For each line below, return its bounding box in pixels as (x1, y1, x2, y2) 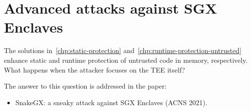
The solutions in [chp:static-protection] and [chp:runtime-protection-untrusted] (4, 45, 242, 55)
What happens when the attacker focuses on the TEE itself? (4, 64, 185, 74)
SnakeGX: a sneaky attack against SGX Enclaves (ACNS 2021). (15, 97, 207, 107)
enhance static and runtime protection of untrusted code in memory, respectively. (4, 55, 248, 65)
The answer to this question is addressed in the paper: (4, 81, 167, 91)
